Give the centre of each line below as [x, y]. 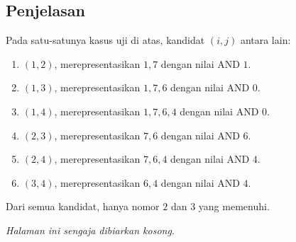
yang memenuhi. [234, 206]
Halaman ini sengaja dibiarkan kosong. [91, 230]
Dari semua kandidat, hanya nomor [83, 206]
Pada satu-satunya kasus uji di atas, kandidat [105, 40]
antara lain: [265, 40]
